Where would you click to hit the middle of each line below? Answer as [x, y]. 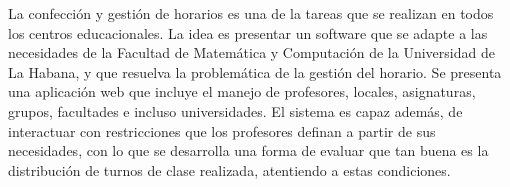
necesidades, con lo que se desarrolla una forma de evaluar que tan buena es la [248, 150]
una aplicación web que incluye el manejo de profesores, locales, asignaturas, [242, 91]
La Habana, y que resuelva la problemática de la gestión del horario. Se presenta [255, 71]
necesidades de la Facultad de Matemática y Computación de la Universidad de [251, 52]
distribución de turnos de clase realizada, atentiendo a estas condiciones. [229, 169]
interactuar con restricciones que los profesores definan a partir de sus [222, 130]
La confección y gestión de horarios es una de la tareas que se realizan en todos [251, 13]
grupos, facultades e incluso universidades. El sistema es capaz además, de [235, 110]
